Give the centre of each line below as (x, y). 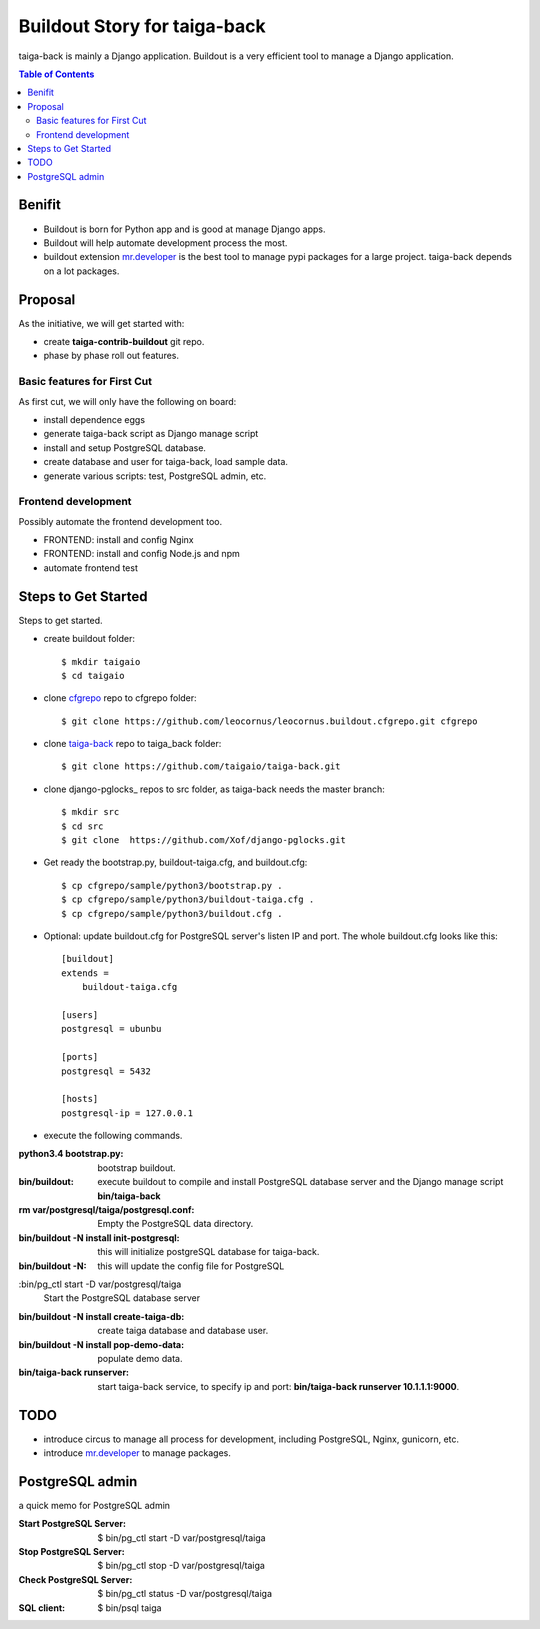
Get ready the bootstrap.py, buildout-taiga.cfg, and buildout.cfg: (175, 862)
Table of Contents (56, 74)
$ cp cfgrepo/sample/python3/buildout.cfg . (172, 913)
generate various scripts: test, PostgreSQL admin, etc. (155, 476)
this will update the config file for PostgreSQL (191, 1266)
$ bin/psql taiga (129, 1607)
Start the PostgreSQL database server (121, 1298)
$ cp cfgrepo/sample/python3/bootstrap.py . (172, 885)
